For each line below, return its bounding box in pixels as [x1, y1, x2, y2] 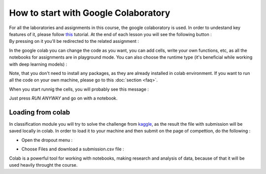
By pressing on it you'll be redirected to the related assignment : [9, 38, 139, 44]
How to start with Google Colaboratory [9, 7, 170, 18]
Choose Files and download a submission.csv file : [21, 146, 124, 152]
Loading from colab [9, 108, 70, 116]
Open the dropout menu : [21, 137, 73, 143]
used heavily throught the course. [9, 162, 78, 168]
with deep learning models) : [9, 61, 67, 67]
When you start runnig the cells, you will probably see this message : [9, 86, 149, 92]
